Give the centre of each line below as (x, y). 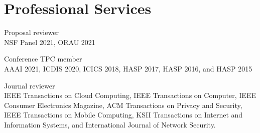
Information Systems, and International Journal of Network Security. (110, 124)
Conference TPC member (43, 59)
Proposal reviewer (31, 32)
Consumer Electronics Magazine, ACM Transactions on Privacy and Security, (123, 105)
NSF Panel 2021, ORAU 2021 (50, 42)
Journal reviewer (30, 85)
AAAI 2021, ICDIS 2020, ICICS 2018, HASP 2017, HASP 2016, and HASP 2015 (128, 68)
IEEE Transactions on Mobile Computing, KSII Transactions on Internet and (123, 115)
